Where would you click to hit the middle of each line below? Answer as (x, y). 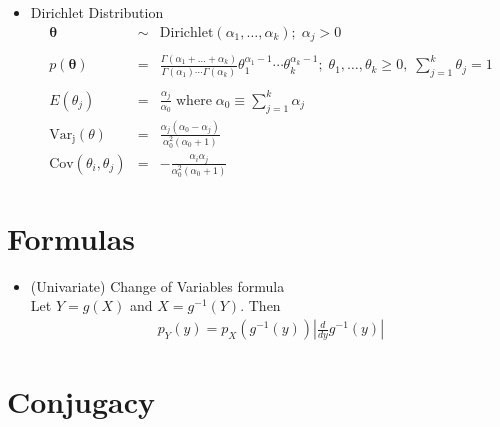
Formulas (71, 237)
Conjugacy (81, 401)
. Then (260, 305)
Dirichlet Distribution (97, 12)
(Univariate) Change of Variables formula (157, 285)
